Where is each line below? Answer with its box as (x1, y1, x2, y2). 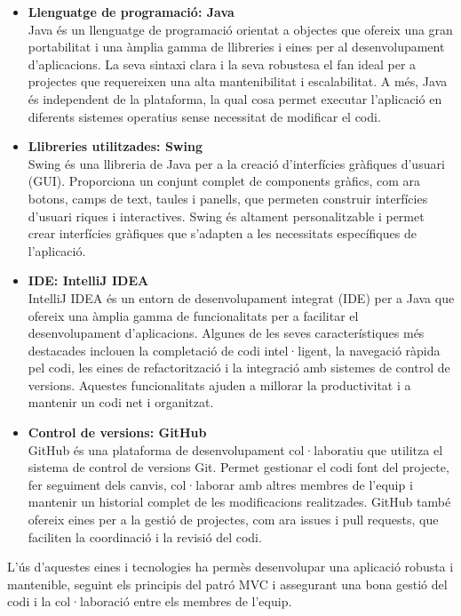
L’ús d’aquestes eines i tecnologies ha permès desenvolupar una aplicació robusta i (7, 557, 454, 576)
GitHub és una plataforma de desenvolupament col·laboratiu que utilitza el (28, 440, 443, 459)
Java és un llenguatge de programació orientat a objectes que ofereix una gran (28, 20, 453, 38)
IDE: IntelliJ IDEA (28, 271, 149, 290)
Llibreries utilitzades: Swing (28, 137, 203, 156)
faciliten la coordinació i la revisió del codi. (28, 527, 262, 546)
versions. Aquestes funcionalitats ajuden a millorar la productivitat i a (28, 375, 411, 394)
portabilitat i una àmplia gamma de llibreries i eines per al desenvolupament (28, 37, 445, 56)
